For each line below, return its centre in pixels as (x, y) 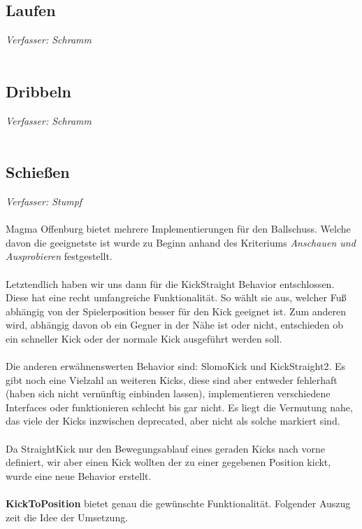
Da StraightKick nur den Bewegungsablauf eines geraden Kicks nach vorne (165, 448)
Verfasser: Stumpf (44, 201)
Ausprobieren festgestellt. (59, 256)
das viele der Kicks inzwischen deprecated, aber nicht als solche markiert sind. (173, 421)
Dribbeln (38, 91)
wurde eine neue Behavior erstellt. (79, 475)
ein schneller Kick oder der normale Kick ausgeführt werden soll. (144, 338)
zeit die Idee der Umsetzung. (67, 517)
